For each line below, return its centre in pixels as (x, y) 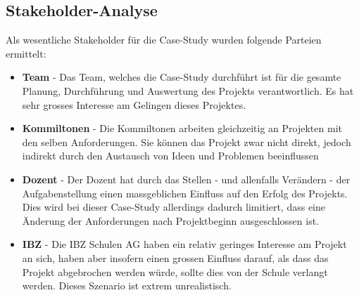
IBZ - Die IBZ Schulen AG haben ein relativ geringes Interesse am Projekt (184, 244)
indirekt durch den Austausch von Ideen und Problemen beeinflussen (170, 156)
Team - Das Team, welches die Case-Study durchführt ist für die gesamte (182, 77)
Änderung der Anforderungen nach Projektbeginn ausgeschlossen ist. (171, 220)
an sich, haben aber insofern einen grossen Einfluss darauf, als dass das (175, 257)
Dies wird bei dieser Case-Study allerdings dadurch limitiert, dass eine (174, 207)
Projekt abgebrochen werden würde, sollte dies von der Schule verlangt (175, 271)
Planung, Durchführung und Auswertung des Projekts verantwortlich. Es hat (188, 90)
